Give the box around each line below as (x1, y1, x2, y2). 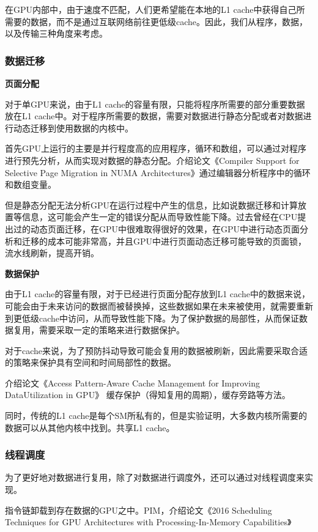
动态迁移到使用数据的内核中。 (13, 121, 133, 134)
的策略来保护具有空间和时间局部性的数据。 (5, 356, 176, 369)
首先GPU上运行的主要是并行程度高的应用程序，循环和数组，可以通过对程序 (5, 142, 307, 155)
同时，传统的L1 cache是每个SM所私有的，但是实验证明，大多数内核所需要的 (5, 409, 308, 422)
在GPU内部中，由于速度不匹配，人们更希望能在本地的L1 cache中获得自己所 (5, 3, 305, 15)
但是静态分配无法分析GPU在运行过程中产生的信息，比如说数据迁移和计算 (5, 198, 298, 211)
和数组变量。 (5, 178, 56, 191)
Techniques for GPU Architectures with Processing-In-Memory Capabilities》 (5, 515, 292, 528)
